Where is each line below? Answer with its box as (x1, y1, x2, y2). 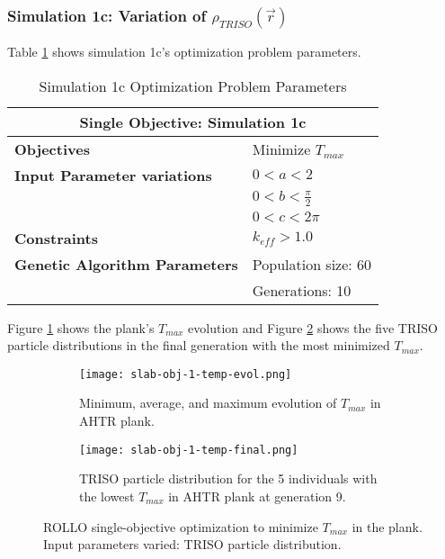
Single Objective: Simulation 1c (79, 111, 307, 132)
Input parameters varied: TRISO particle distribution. (43, 535, 342, 554)
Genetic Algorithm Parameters (14, 253, 238, 275)
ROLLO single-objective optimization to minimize (43, 517, 318, 536)
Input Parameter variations (14, 164, 212, 185)
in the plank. (352, 517, 423, 536)
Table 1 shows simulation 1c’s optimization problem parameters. (7, 42, 361, 61)
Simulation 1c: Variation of (7, 4, 207, 26)
